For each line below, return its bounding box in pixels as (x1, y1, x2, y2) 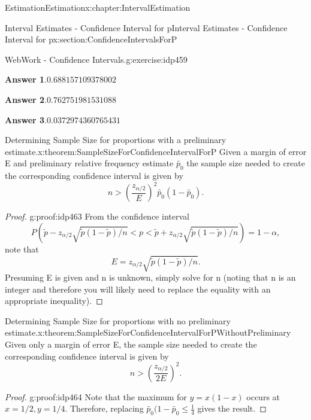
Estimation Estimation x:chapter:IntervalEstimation (5, 1, 191, 13)
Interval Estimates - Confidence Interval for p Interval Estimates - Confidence (5, 21, 288, 34)
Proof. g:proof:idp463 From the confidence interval (5, 210, 189, 223)
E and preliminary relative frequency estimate (5, 157, 174, 169)
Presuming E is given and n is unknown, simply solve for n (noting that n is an (5, 270, 296, 283)
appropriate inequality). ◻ (5, 294, 103, 307)
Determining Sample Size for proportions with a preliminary (5, 133, 227, 146)
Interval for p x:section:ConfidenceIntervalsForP (5, 33, 177, 45)
